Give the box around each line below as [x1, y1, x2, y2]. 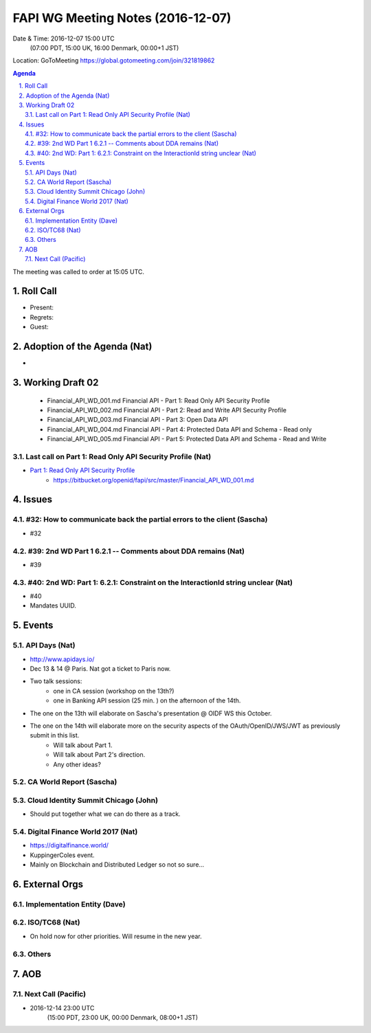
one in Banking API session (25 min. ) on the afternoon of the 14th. [53, 696, 241, 704]
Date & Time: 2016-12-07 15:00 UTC [12, 34, 115, 43]
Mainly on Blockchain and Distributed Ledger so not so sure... [30, 860, 205, 869]
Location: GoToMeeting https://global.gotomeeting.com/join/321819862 [12, 56, 215, 65]
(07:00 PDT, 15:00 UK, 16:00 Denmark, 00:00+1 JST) [30, 43, 179, 52]
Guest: [30, 323, 49, 331]
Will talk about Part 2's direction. [53, 751, 146, 759]
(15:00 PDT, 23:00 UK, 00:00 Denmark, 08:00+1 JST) [47, 1013, 199, 1021]
